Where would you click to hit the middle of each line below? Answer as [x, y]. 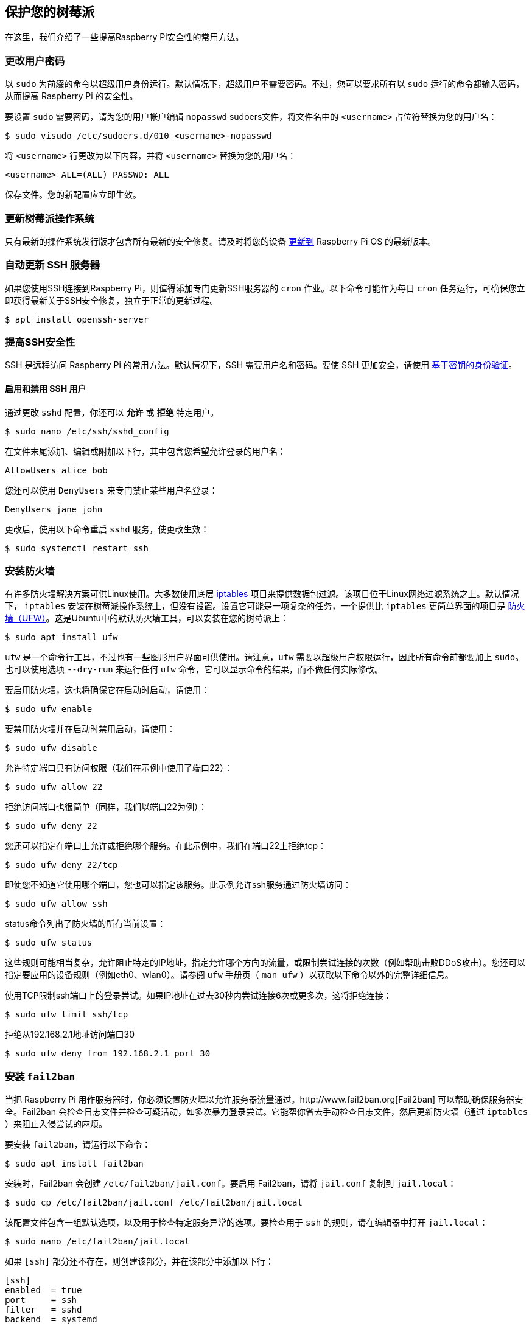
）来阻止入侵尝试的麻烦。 [56, 1124]
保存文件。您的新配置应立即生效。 [73, 195]
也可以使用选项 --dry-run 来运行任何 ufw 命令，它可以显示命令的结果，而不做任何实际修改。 [194, 669]
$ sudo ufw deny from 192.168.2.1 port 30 [108, 1054]
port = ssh [41, 1300]
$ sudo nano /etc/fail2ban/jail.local [97, 1242]
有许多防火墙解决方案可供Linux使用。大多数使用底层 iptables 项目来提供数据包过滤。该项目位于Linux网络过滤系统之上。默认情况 [262, 594]
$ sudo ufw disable [51, 748]
